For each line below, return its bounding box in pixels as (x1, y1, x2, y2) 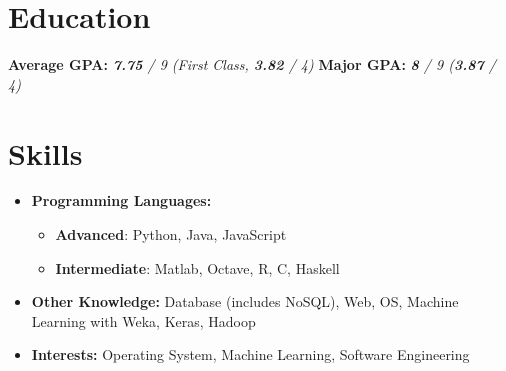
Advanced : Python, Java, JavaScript (55, 224, 287, 245)
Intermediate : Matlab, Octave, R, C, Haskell (55, 257, 340, 278)
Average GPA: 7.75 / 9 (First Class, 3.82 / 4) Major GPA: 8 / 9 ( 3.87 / (8, 54, 496, 75)
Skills (8, 132, 83, 173)
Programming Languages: (31, 190, 212, 211)
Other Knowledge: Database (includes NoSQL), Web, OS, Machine (31, 291, 459, 312)
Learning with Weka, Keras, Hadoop (31, 310, 256, 331)
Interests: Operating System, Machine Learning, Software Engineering (31, 344, 470, 365)
